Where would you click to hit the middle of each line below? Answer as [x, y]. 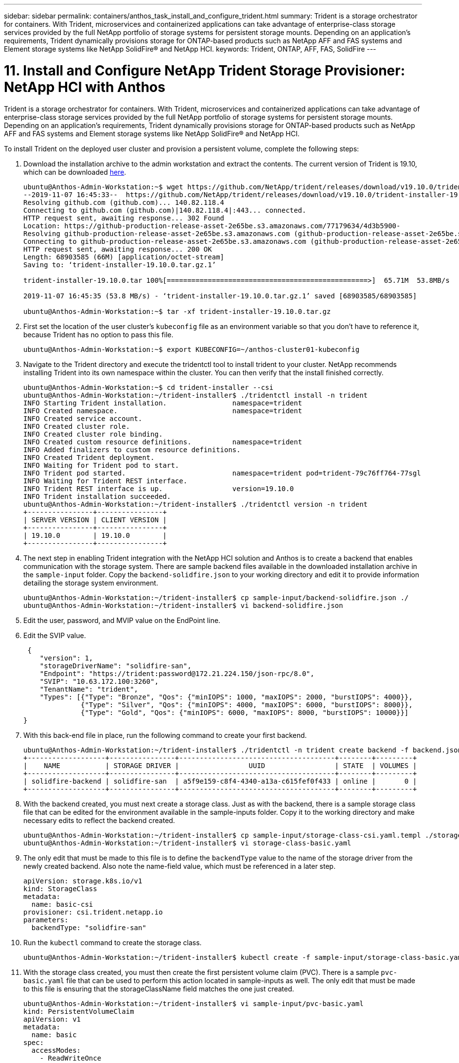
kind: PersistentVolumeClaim [79, 1011]
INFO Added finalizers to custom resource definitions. [132, 449]
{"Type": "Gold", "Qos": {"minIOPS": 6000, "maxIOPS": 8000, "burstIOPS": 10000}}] [245, 712]
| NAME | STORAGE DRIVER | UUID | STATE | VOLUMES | [220, 765]
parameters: [46, 920]
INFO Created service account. [83, 418]
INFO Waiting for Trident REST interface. [106, 481]
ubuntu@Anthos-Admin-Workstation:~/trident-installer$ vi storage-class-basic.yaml [187, 843]
